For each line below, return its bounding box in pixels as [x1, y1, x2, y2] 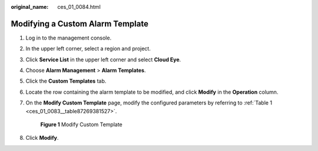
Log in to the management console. [25, 34, 112, 41]
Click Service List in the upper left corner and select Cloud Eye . [25, 56, 181, 63]
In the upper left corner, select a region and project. [25, 45, 151, 52]
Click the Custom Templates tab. [25, 77, 107, 85]
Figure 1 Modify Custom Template [40, 121, 123, 128]
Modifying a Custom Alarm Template [11, 18, 148, 29]
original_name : [11, 4, 49, 10]
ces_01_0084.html [57, 4, 101, 10]
